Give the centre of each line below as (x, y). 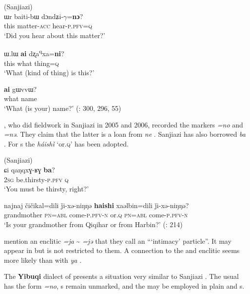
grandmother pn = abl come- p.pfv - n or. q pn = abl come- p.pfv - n (96, 215)
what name (20, 98)
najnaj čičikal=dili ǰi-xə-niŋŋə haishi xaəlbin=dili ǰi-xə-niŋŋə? (96, 205)
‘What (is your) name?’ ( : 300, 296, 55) (63, 108)
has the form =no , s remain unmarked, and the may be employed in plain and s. (124, 285)
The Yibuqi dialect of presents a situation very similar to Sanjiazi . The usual (121, 276)
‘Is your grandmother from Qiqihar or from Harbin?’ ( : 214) (93, 224)
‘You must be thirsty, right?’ (47, 189)
